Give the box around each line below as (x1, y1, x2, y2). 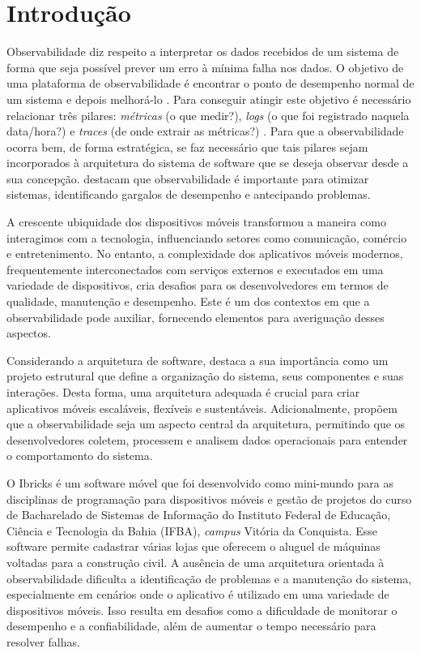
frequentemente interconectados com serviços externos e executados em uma (6, 260, 384, 277)
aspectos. (6, 324, 51, 342)
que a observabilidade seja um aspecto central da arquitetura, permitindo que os (6, 415, 406, 432)
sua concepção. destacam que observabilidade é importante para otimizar (6, 170, 369, 187)
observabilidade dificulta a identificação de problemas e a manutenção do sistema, (6, 569, 412, 586)
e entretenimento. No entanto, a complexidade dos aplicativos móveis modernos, (6, 245, 403, 262)
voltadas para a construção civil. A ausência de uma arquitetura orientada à (6, 553, 385, 570)
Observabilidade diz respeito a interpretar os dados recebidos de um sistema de (6, 43, 399, 60)
